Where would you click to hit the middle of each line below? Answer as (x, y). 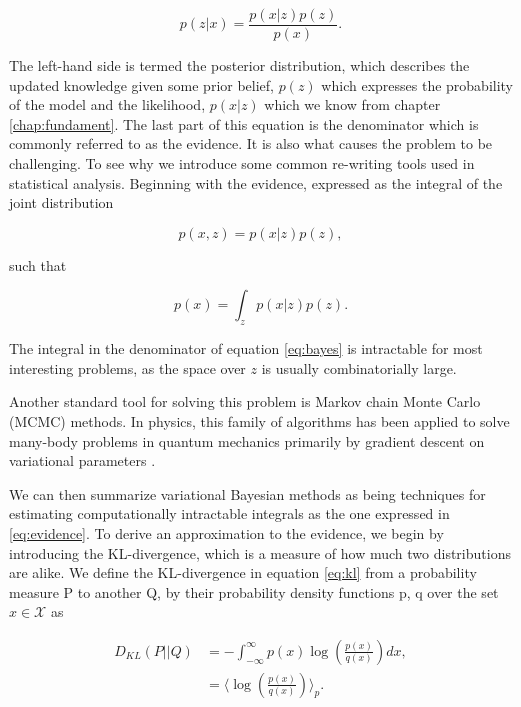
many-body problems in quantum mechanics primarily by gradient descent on (247, 440)
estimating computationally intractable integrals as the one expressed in (229, 513)
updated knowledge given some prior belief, (142, 84)
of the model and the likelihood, (107, 104)
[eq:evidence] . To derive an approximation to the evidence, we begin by (226, 532)
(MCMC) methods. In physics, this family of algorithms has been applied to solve (259, 420)
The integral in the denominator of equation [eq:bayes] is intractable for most (246, 348)
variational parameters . (82, 460)
